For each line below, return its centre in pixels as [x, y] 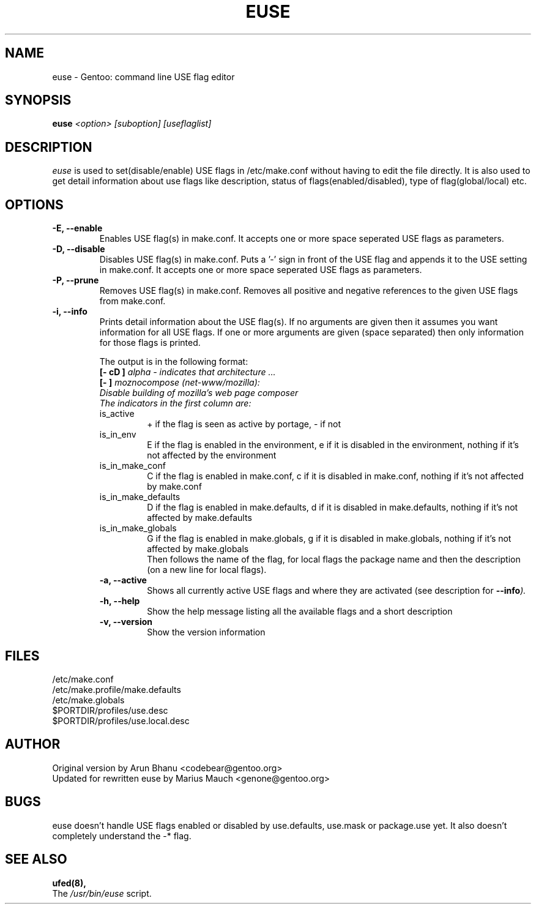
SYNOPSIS [38, 100]
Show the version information [206, 632]
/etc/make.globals [88, 700]
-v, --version [126, 622]
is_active [117, 414]
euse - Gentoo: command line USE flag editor [143, 77]
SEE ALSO [36, 859]
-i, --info [70, 312]
